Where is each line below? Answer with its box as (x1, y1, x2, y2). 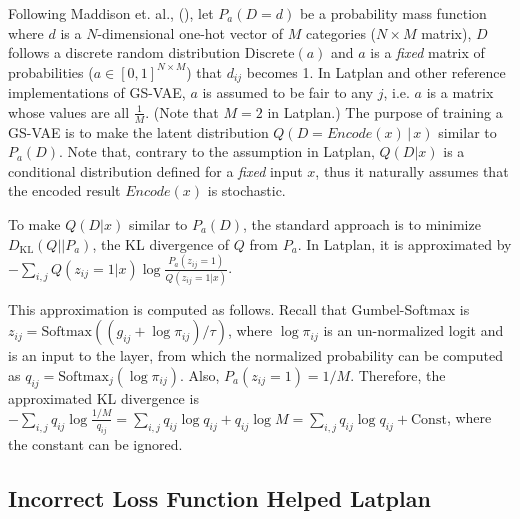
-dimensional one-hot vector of (97, 22, 284, 43)
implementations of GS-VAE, (8, 82, 186, 103)
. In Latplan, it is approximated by (297, 233, 512, 254)
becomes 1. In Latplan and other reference (246, 61, 506, 82)
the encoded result (8, 180, 121, 201)
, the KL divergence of (92, 233, 230, 254)
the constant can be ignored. (8, 433, 183, 454)
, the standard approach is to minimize (243, 214, 481, 235)
